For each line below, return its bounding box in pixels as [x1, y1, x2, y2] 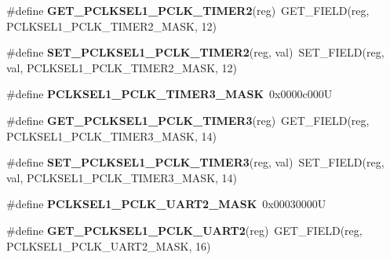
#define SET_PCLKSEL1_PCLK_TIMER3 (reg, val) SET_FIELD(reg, [6, 154, 385, 170]
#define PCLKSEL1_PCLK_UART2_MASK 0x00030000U [6, 196, 326, 212]
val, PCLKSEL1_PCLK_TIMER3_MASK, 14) [6, 169, 238, 185]
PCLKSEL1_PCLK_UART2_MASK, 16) [6, 237, 211, 254]
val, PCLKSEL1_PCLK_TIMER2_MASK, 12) [6, 59, 238, 75]
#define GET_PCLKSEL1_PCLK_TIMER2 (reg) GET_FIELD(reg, [6, 2, 370, 18]
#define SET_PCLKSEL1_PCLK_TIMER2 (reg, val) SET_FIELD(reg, [6, 44, 385, 60]
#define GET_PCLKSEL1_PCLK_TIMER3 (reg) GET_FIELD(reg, [6, 112, 370, 128]
